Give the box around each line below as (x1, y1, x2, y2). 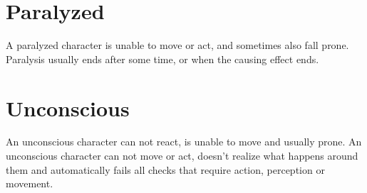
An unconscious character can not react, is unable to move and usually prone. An (6, 134, 362, 149)
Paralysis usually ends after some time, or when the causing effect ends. (6, 51, 319, 66)
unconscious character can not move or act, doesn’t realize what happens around (6, 148, 358, 163)
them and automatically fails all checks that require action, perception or (6, 162, 325, 177)
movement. (6, 176, 53, 191)
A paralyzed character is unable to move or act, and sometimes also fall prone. (6, 38, 349, 53)
